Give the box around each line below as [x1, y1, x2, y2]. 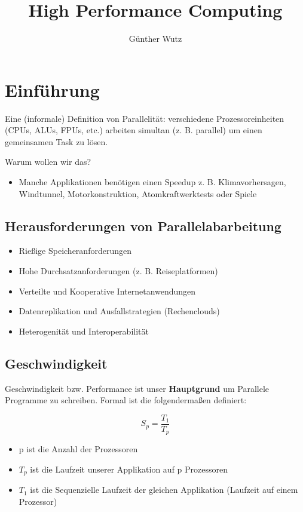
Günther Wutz [128, 32, 182, 45]
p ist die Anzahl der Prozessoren [19, 443, 138, 455]
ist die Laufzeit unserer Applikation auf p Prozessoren [30, 462, 228, 475]
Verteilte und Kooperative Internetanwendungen [19, 284, 196, 297]
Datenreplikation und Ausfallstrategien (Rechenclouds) [19, 305, 220, 317]
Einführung [5, 77, 100, 102]
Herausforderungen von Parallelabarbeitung [5, 216, 281, 235]
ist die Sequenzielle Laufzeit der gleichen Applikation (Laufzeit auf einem [30, 483, 298, 496]
